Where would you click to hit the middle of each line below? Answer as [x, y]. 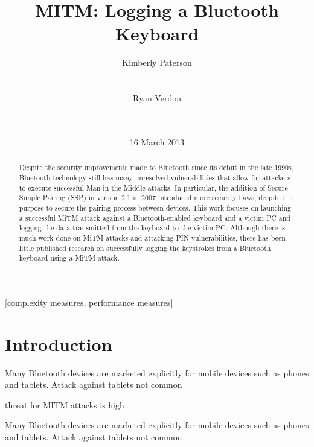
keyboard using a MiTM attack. [69, 258]
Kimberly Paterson [157, 62]
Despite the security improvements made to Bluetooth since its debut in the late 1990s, [156, 167]
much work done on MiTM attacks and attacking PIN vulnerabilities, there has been [152, 237]
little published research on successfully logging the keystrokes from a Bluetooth [145, 248]
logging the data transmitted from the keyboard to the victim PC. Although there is [152, 228]
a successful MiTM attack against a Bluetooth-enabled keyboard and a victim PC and [155, 217]
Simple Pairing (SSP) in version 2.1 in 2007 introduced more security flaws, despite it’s [156, 198]
